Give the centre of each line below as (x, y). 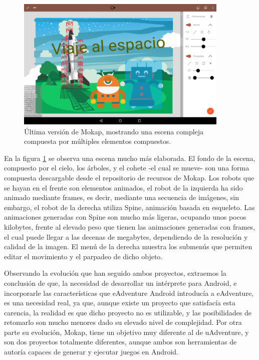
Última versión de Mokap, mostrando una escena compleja (114, 131)
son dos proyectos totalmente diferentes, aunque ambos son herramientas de (120, 342)
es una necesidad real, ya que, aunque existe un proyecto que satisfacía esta (120, 303)
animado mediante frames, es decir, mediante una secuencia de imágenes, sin (122, 197)
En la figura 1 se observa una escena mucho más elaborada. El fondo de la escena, (130, 158)
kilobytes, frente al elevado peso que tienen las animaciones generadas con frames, (130, 226)
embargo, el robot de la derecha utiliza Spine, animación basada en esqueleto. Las (129, 207)
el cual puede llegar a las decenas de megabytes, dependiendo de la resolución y (126, 236)
